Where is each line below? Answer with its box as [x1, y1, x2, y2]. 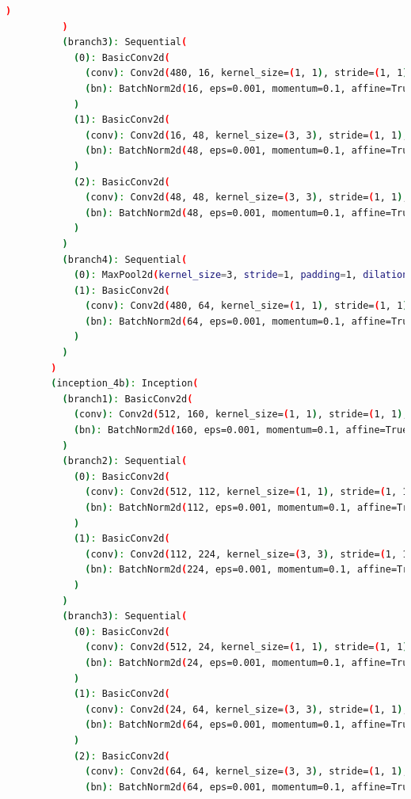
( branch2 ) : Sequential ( [62, 455, 188, 467]
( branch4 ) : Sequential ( [62, 253, 188, 265]
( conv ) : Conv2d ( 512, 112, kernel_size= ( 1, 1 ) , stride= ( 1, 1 [85, 486, 409, 498]
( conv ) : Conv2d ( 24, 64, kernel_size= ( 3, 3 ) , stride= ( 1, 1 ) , [85, 703, 409, 715]
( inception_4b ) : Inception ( [51, 378, 199, 390]
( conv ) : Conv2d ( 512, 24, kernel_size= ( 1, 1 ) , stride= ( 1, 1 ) [85, 641, 409, 653]
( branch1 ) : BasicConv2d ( [62, 393, 193, 405]
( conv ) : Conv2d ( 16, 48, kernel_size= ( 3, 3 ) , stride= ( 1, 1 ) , [85, 129, 409, 141]
